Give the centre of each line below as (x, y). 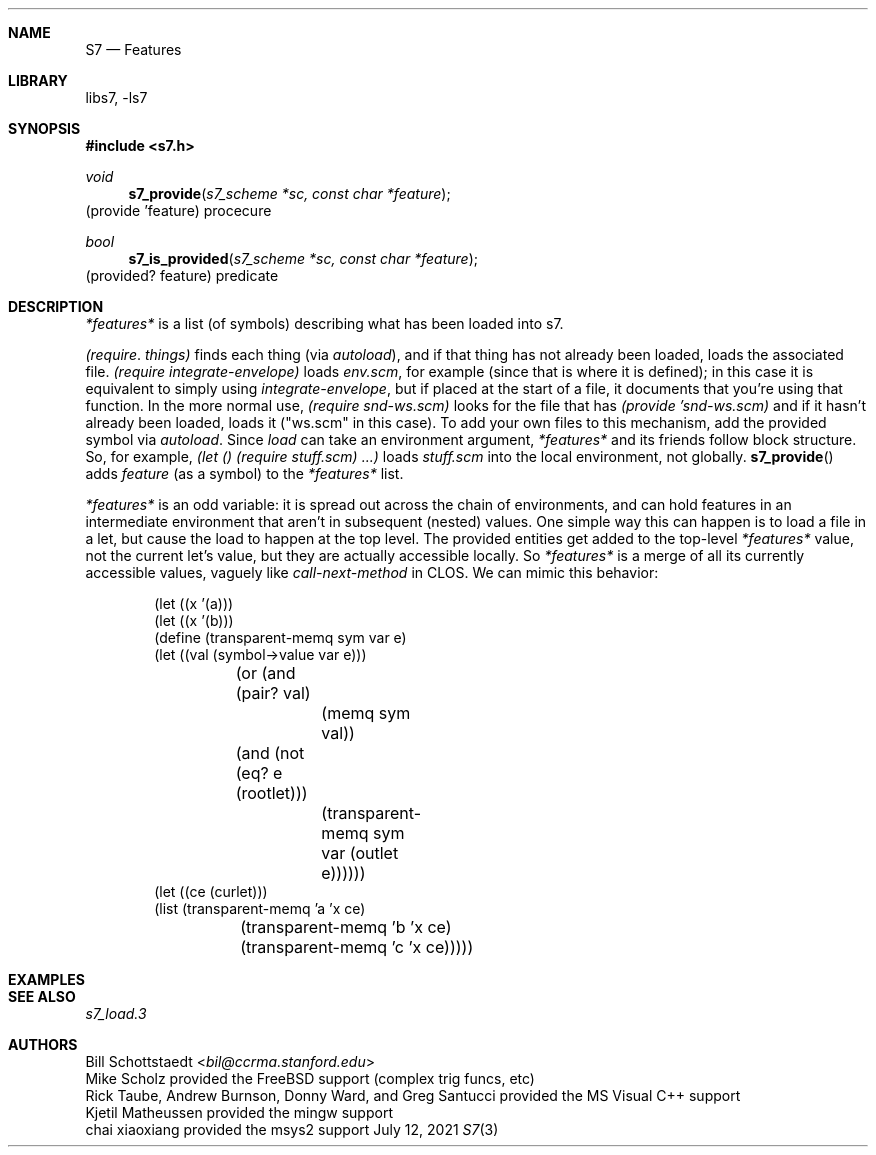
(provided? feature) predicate (182, 275)
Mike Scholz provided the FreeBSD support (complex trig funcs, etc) (310, 1078)
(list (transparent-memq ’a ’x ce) (260, 908)
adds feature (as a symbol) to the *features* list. (244, 473)
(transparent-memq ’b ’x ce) (346, 927)
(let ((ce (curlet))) (211, 891)
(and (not (270, 753)
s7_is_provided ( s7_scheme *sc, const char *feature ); (303, 258)
